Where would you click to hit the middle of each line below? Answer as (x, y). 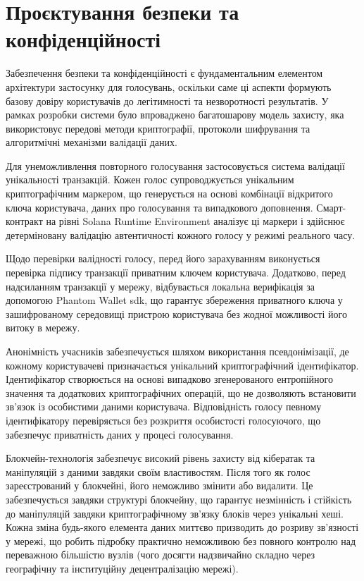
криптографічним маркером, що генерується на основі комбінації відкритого (169, 194)
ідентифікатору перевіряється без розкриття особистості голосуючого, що (163, 420)
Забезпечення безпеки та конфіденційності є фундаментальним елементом (164, 73)
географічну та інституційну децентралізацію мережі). (122, 568)
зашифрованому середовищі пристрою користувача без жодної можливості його (176, 313)
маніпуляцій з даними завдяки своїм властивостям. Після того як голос (158, 471)
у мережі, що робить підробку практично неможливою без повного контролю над (181, 540)
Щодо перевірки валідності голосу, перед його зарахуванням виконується (163, 258)
